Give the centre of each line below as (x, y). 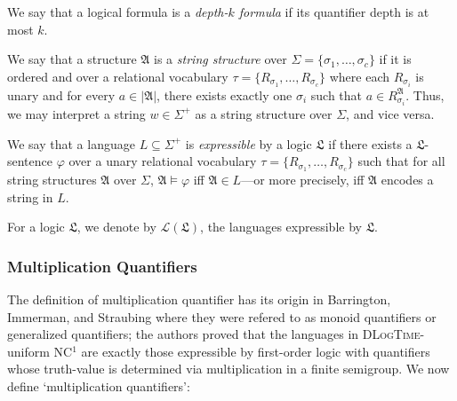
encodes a (407, 180)
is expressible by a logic (249, 143)
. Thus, (425, 94)
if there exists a (370, 143)
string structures (52, 180)
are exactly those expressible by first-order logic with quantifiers (256, 351)
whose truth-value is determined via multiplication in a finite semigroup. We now (228, 369)
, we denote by (116, 227)
